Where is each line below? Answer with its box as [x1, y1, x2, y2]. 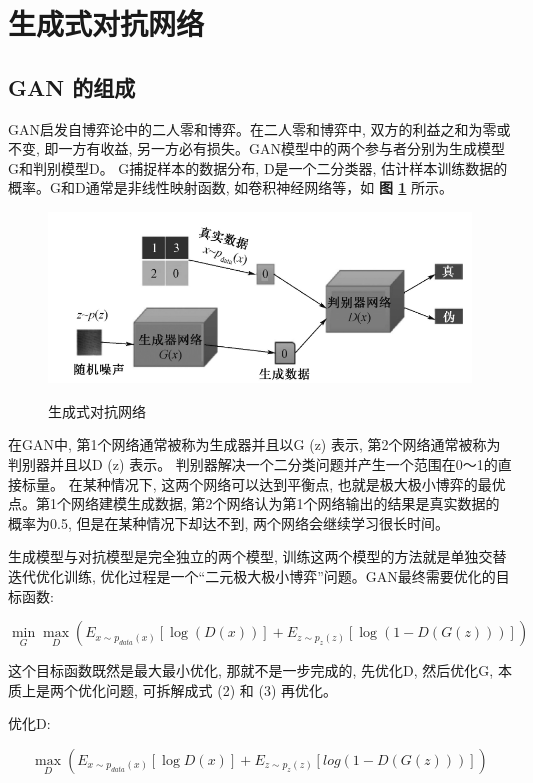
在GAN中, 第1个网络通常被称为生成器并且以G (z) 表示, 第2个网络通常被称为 [8, 434, 501, 455]
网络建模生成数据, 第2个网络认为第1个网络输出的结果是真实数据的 [70, 493, 500, 514]
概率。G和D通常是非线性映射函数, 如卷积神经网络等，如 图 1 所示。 [8, 177, 454, 198]
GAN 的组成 [8, 71, 136, 102]
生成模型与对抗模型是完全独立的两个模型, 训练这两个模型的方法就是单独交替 [8, 546, 507, 567]
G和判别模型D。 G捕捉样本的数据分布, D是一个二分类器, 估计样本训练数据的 [8, 157, 508, 178]
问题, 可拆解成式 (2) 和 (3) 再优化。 [105, 679, 337, 700]
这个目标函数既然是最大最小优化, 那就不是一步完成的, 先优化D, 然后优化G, [8, 660, 494, 681]
